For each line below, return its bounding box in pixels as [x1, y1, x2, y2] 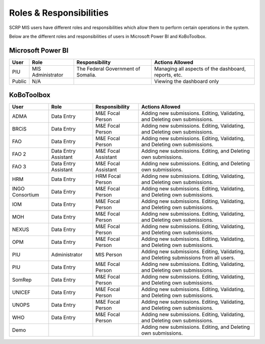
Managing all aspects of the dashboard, [154, 65, 246, 72]
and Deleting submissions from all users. [141, 254, 236, 261]
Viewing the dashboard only [154, 78, 219, 84]
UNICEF [12, 289, 30, 296]
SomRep [12, 276, 32, 283]
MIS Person [95, 251, 122, 258]
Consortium [12, 191, 39, 198]
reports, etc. [154, 71, 183, 78]
